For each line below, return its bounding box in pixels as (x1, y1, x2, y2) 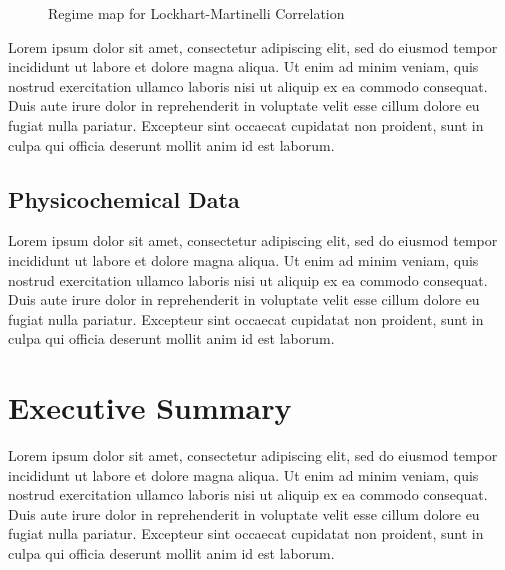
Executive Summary (8, 387, 292, 428)
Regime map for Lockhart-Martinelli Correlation (48, 3, 345, 23)
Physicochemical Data (8, 183, 240, 214)
